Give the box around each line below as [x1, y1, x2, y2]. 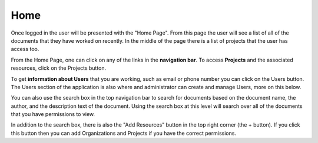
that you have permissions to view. [11, 111, 95, 118]
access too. [11, 46, 39, 53]
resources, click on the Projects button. [11, 64, 107, 71]
